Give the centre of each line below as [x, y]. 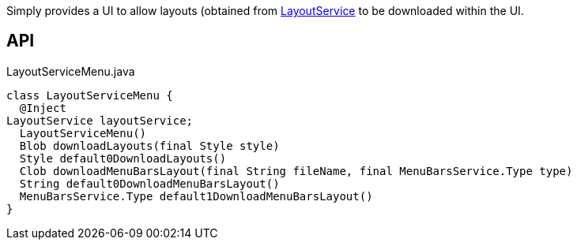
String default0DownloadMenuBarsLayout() [149, 183]
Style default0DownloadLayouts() [123, 158]
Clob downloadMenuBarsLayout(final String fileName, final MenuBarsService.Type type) [296, 171]
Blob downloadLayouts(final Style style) [149, 145]
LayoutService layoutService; [100, 120]
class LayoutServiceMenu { [90, 95]
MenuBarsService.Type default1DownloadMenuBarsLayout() [196, 196]
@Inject [43, 108]
